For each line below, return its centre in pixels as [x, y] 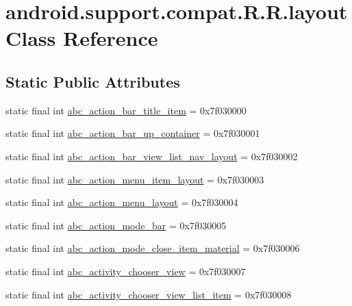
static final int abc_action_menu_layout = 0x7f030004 [122, 202]
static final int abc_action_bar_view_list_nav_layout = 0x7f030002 [152, 156]
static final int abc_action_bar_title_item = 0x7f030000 [126, 110]
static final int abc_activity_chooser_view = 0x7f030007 [126, 271]
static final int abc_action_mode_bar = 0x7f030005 [116, 225]
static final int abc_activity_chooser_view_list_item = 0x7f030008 [149, 294]
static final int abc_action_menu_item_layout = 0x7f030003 [135, 179]
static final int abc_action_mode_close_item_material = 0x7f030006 [153, 248]
